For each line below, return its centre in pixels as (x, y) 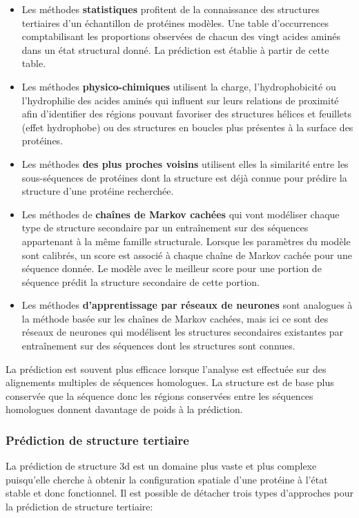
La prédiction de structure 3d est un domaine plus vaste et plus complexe (161, 466)
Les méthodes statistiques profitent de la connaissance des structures (171, 9)
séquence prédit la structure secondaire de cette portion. (140, 281)
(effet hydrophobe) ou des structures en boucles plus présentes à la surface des (187, 127)
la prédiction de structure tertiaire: (79, 507)
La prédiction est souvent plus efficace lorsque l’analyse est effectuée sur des (166, 368)
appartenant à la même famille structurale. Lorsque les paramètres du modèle (186, 241)
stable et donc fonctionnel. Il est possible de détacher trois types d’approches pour (179, 493)
